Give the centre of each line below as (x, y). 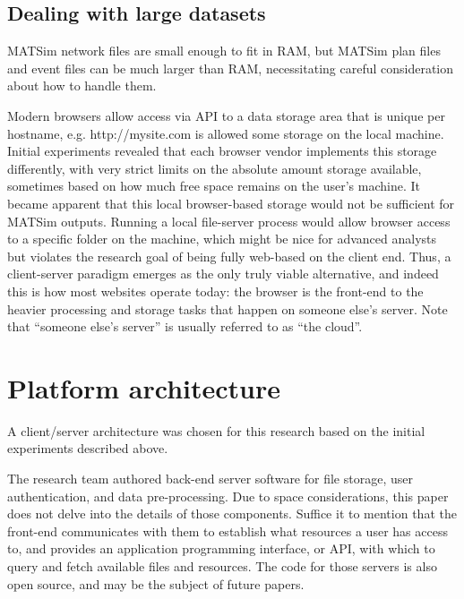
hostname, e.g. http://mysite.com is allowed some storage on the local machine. (226, 133)
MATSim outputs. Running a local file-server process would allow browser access (229, 221)
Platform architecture (144, 387)
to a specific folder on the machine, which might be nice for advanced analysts (222, 239)
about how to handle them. (82, 86)
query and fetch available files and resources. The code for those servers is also (222, 565)
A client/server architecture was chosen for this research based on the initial (216, 430)
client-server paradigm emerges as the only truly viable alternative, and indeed (223, 274)
